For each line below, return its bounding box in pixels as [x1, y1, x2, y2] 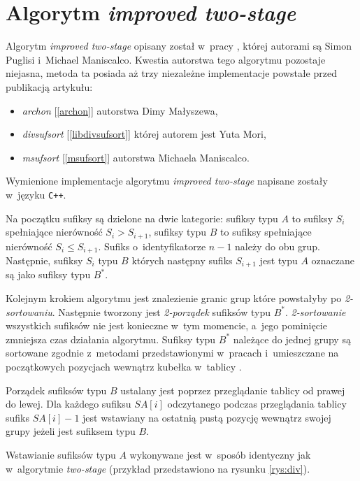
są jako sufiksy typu [6, 267, 91, 282]
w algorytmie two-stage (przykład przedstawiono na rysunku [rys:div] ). [6, 461, 310, 475]
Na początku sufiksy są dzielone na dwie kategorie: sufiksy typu [6, 210, 278, 225]
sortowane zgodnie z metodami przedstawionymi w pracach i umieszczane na [6, 345, 339, 360]
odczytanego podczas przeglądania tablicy [167, 396, 347, 411]
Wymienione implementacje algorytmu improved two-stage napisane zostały [6, 173, 328, 188]
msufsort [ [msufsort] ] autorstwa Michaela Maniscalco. [22, 150, 250, 164]
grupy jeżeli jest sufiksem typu [6, 424, 136, 438]
